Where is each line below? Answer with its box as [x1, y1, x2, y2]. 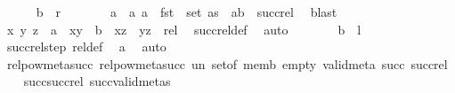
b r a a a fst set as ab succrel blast [36, 3, 337, 20]
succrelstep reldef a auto [6, 37, 167, 56]
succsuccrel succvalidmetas [23, 72, 171, 90]
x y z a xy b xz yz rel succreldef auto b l [6, 19, 362, 38]
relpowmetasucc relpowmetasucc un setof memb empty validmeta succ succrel [6, 54, 448, 73]
